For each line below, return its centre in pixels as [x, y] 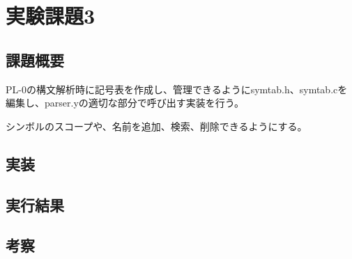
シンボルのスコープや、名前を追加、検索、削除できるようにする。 [156, 126]
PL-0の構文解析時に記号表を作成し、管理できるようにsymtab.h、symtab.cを [177, 89]
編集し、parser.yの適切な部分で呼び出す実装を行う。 [125, 103]
